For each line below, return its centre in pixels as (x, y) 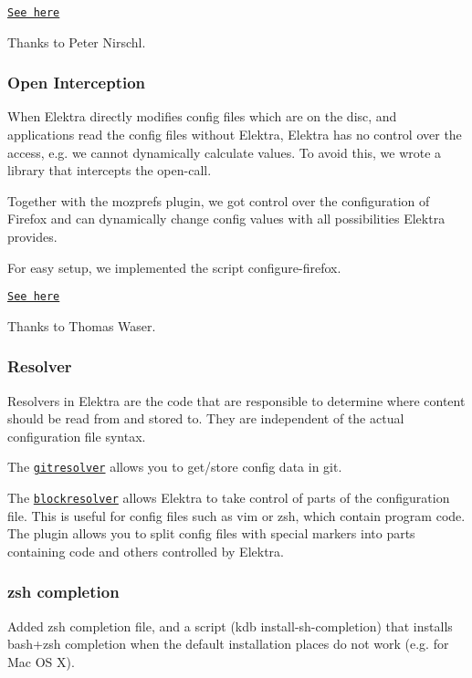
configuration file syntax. (77, 436)
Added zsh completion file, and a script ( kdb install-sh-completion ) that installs (230, 626)
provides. (32, 237)
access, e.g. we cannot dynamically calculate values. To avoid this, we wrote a (225, 152)
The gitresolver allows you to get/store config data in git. (175, 467)
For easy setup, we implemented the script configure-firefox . (174, 267)
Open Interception (77, 83)
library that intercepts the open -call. (110, 170)
